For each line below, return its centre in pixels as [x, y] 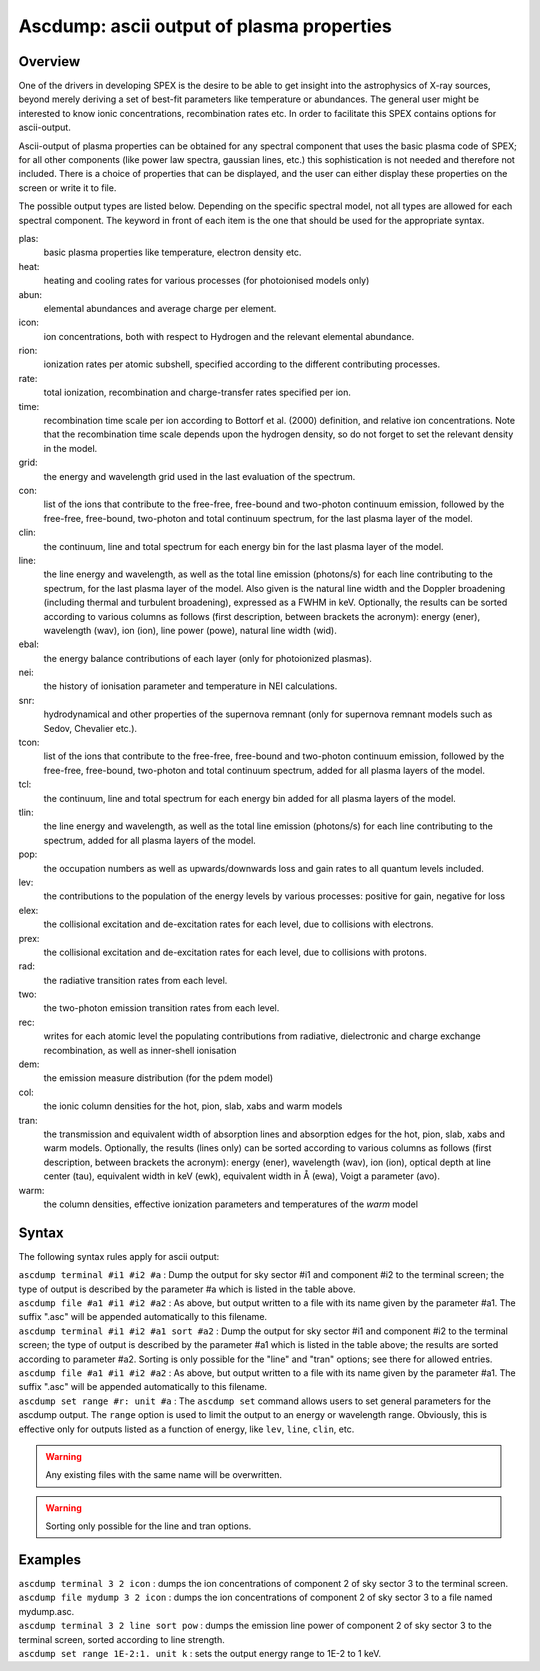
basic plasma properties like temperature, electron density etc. [172, 252]
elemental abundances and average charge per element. [160, 308]
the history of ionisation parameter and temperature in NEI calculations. [190, 686]
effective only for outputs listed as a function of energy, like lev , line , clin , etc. [186, 1429]
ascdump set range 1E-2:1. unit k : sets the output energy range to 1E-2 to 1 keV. [200, 1653]
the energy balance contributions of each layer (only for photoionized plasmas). [207, 658]
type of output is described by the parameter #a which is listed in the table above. [187, 1289]
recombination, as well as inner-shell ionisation [140, 1050]
